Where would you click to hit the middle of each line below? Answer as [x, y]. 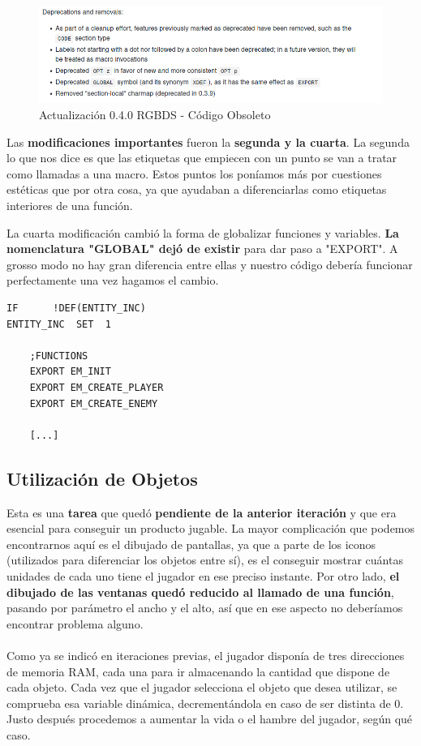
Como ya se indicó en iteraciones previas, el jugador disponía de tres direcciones [206, 655]
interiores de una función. [70, 206]
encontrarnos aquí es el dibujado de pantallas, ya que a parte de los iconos [191, 544]
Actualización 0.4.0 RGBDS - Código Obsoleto [155, 115]
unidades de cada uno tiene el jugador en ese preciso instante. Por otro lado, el [203, 575]
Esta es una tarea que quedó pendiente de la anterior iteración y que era [202, 512]
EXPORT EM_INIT [70, 372]
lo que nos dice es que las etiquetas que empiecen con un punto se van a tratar [202, 158]
